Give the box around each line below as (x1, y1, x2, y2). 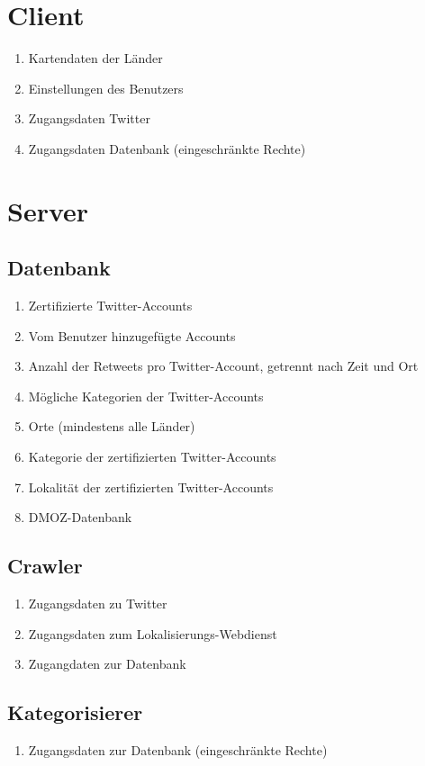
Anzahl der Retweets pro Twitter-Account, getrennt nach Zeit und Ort (28, 356, 419, 375)
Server (7, 192, 89, 229)
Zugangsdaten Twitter (28, 109, 150, 128)
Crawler (7, 552, 83, 580)
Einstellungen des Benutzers (28, 78, 184, 97)
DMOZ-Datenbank (28, 508, 132, 527)
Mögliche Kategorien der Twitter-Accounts (28, 386, 264, 405)
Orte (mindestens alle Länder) (28, 417, 195, 436)
